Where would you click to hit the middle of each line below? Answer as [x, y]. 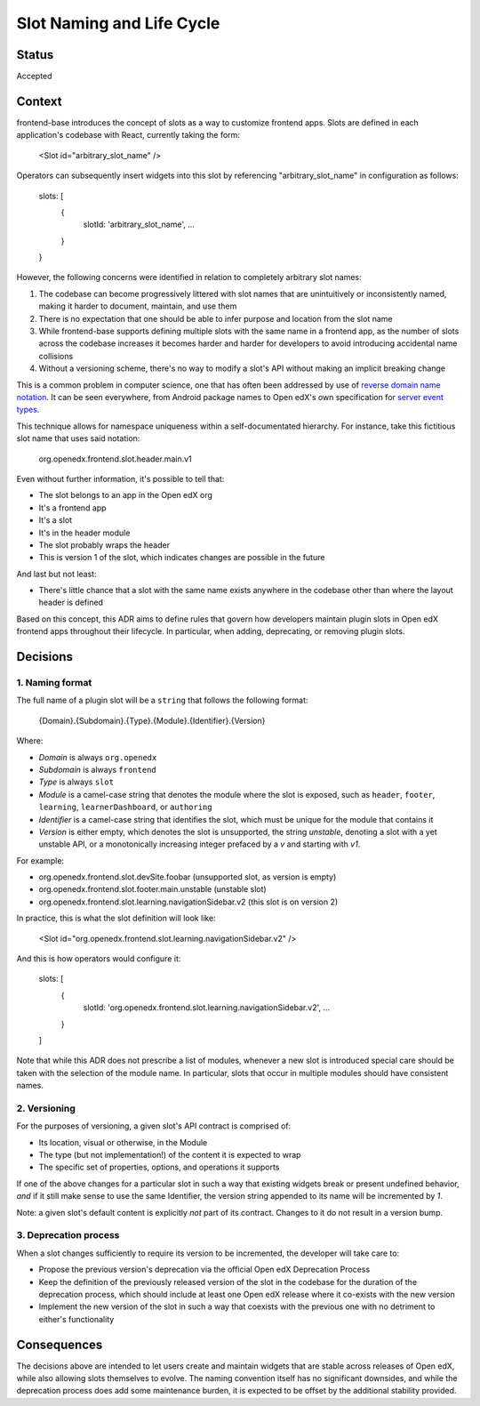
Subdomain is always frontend [98, 769]
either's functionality [76, 1319]
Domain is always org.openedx [98, 757]
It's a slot [56, 520]
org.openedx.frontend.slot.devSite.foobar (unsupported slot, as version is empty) [188, 877]
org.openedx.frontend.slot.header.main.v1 [116, 459]
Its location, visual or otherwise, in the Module [123, 1142]
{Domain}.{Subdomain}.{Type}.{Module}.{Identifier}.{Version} [152, 720]
